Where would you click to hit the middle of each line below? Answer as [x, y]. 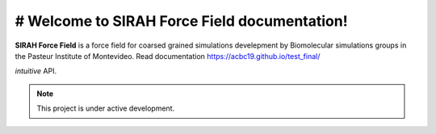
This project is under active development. [106, 108]
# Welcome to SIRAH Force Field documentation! [181, 21]
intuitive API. [36, 71]
